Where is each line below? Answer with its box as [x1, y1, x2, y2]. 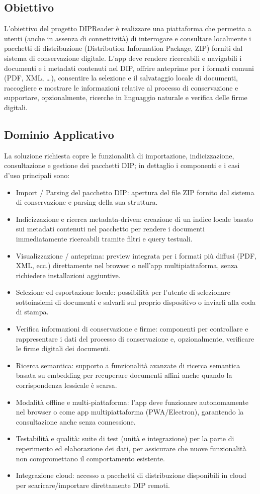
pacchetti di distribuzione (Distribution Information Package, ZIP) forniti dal [4, 43, 243, 53]
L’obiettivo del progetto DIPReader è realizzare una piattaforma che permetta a [4, 23, 251, 34]
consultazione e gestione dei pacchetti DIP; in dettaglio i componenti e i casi [4, 160, 240, 171]
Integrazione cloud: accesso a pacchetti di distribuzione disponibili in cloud [16, 470, 246, 480]
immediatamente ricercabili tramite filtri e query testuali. [16, 233, 193, 243]
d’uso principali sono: [4, 170, 70, 180]
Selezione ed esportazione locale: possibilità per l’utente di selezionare [16, 287, 231, 297]
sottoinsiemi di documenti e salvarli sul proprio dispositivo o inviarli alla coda [16, 296, 256, 307]
